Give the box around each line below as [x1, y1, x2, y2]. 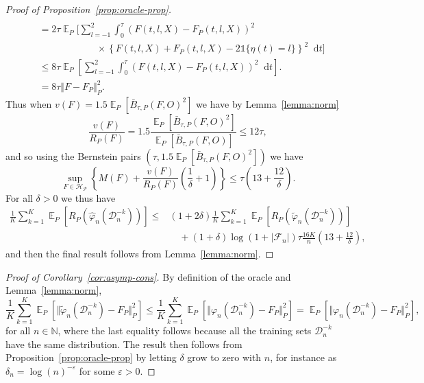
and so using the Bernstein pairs [5, 148, 141, 163]
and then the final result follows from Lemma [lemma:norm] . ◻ [5, 246, 274, 261]
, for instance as [270, 350, 337, 364]
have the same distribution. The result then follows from [5, 336, 242, 351]
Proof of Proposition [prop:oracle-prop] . [5, 2, 172, 16]
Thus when [5, 96, 52, 111]
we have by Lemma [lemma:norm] [196, 96, 339, 111]
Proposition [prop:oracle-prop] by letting [5, 350, 177, 364]
